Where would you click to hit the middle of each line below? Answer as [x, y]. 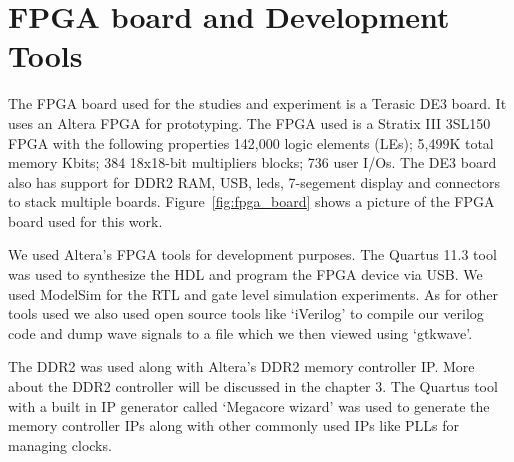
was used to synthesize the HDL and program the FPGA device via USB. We [245, 274]
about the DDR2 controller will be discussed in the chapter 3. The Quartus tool [253, 386]
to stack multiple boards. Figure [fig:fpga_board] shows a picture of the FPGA [251, 201]
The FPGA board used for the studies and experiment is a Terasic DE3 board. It [257, 103]
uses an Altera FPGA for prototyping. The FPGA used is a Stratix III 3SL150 [249, 122]
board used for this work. [85, 220]
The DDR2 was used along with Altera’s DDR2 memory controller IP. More [241, 366]
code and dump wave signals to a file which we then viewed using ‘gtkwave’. [240, 332]
